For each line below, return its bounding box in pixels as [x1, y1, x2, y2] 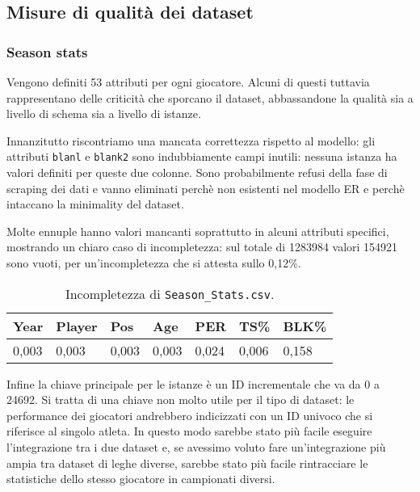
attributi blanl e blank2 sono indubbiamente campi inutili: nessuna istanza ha [6, 148, 397, 165]
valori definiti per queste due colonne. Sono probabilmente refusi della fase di [6, 164, 388, 181]
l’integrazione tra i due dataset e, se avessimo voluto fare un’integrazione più [6, 438, 386, 455]
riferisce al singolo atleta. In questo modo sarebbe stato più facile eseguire [6, 423, 372, 439]
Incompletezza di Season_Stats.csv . [65, 284, 275, 303]
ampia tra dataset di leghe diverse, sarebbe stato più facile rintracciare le [6, 454, 368, 471]
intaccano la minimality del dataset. [6, 196, 184, 212]
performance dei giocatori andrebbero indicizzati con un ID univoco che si [6, 406, 373, 423]
